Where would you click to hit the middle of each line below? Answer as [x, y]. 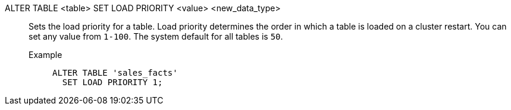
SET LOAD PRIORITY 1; [112, 82]
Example [46, 55]
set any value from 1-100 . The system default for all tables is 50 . [156, 36]
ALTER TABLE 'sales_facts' [115, 73]
